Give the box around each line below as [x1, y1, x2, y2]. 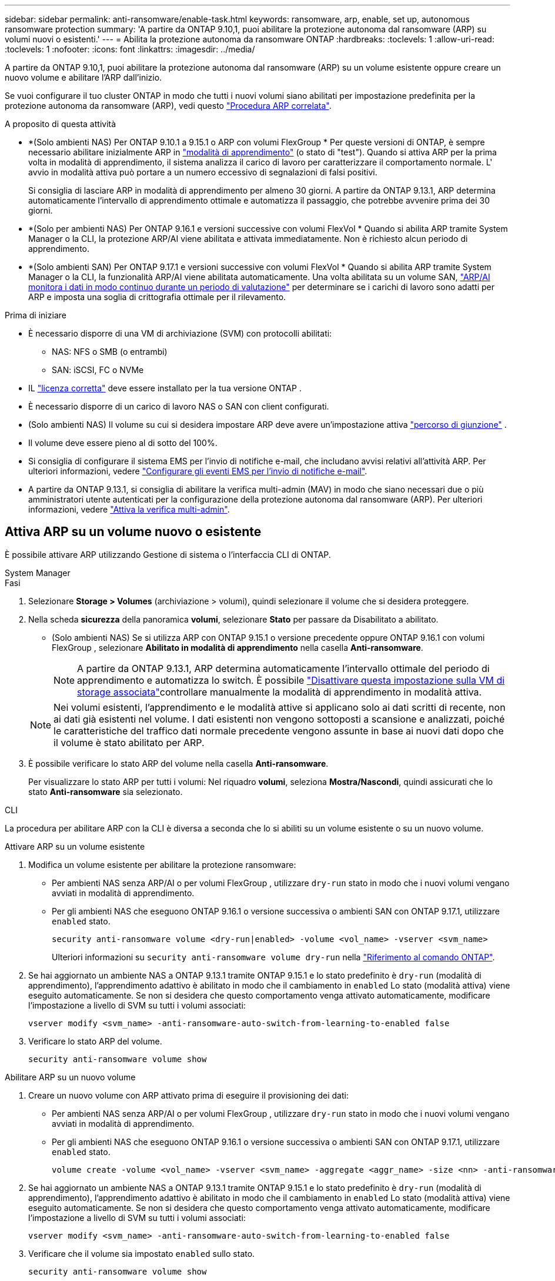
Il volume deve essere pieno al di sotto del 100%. [28, 438, 218, 448]
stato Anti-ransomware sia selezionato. [28, 786, 183, 797]
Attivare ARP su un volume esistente [5, 841, 145, 851]
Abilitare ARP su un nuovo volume [5, 1072, 136, 1082]
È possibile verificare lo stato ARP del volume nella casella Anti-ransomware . [28, 758, 329, 768]
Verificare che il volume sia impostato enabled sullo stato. [28, 1248, 255, 1259]
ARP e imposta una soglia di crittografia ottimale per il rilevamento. [28, 292, 286, 302]
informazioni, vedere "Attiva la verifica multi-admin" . [28, 504, 230, 514]
